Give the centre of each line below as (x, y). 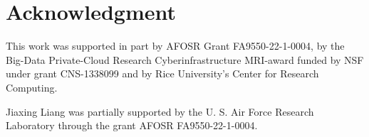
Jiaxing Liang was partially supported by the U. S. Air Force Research (160, 111)
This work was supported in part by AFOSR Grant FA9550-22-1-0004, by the (175, 46)
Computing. (32, 87)
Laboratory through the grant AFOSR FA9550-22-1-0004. (132, 125)
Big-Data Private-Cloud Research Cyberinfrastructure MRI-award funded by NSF (185, 59)
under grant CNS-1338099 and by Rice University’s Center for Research (162, 73)
